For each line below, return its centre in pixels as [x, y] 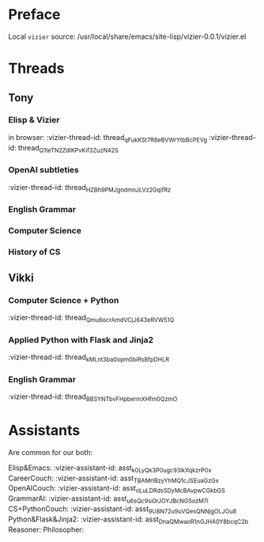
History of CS [34, 252]
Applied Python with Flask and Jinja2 [81, 339]
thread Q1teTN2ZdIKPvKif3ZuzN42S [68, 148]
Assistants [44, 431]
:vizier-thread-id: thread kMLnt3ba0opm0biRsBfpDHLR [89, 358]
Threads [36, 68]
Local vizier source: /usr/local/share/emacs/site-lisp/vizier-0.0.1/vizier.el [127, 36]
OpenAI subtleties [43, 170]
